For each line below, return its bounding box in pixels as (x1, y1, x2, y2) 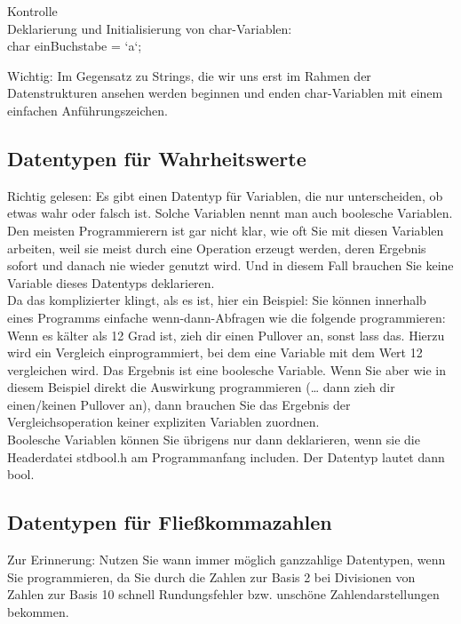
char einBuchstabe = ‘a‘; (7, 36, 142, 55)
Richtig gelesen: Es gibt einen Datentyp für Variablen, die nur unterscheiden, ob (7, 186, 443, 204)
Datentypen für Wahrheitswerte (7, 144, 306, 172)
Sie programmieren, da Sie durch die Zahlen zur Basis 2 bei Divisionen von (7, 567, 416, 586)
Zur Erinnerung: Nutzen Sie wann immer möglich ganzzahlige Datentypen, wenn (7, 550, 446, 569)
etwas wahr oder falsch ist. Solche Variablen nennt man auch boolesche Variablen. (7, 204, 453, 222)
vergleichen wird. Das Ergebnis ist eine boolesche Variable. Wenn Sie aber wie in (7, 360, 447, 379)
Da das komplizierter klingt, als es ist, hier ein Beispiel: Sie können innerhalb (7, 291, 426, 309)
